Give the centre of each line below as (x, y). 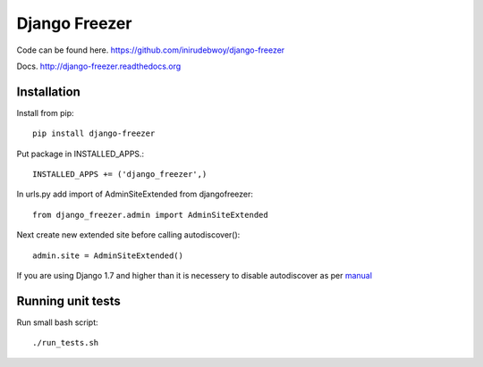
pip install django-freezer (94, 133)
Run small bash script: (57, 322)
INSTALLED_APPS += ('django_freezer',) (120, 175)
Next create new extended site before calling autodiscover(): (128, 235)
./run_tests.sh (66, 343)
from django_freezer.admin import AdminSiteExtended (150, 215)
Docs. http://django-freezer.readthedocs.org (99, 66)
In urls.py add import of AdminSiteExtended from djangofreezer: (135, 194)
